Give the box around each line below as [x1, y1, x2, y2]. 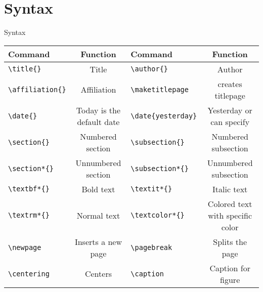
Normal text [76, 209, 120, 221]
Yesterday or [207, 104, 252, 116]
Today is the [76, 104, 121, 116]
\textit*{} [130, 185, 172, 193]
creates [217, 77, 242, 90]
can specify [210, 115, 250, 128]
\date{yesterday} [130, 111, 197, 120]
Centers [84, 268, 112, 280]
